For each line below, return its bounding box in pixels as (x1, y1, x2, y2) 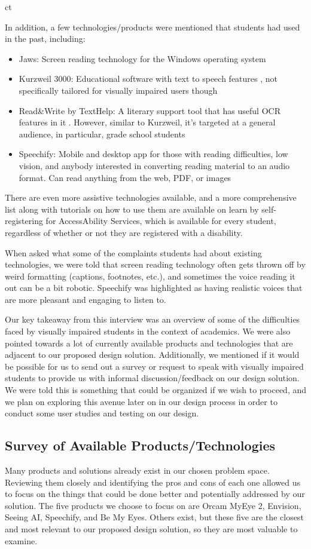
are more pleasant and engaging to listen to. (5, 293, 166, 305)
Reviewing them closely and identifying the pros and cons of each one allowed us (5, 476, 301, 488)
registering (5, 214, 43, 227)
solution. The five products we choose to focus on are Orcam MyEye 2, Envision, (5, 499, 301, 511)
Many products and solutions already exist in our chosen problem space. (5, 464, 270, 477)
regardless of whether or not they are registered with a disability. (5, 226, 243, 238)
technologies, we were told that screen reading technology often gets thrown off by (5, 258, 306, 271)
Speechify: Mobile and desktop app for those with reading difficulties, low (19, 148, 288, 160)
